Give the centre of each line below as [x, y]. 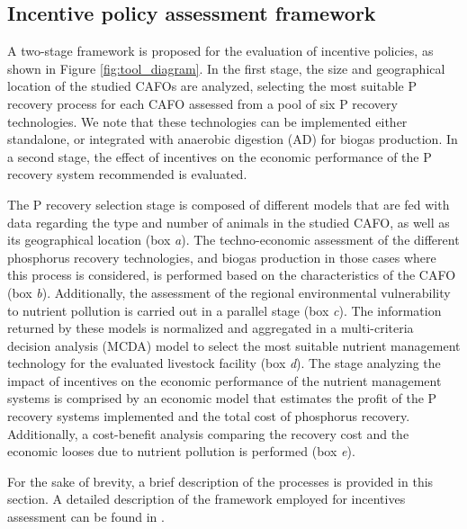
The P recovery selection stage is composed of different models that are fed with [229, 204]
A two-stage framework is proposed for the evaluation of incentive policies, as [220, 51]
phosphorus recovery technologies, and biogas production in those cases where [222, 257]
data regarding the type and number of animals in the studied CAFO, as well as [229, 222]
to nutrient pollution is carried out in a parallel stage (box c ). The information [225, 310]
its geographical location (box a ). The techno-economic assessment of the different [233, 240]
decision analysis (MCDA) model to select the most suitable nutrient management [234, 345]
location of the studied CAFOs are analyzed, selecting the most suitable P [212, 86]
